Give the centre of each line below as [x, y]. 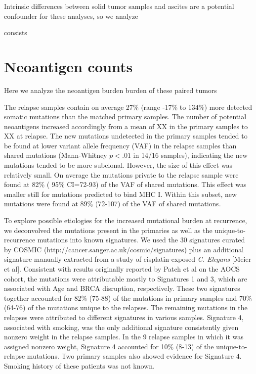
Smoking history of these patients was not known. [79, 365]
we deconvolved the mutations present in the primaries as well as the [108, 230]
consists [16, 32]
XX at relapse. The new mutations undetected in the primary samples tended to [126, 136]
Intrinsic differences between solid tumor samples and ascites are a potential [119, 6]
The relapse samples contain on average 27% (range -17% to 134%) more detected [128, 107]
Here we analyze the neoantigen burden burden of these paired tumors [110, 90]
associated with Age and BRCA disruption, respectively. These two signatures [122, 288]
